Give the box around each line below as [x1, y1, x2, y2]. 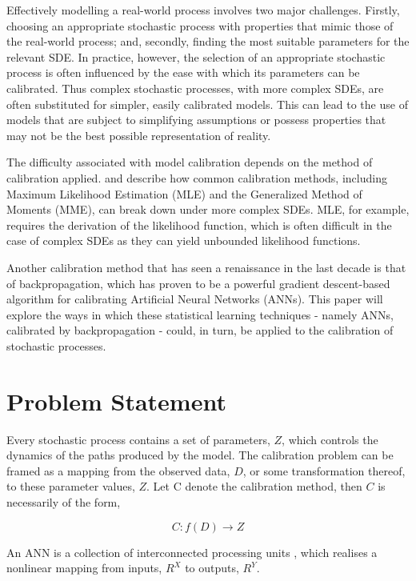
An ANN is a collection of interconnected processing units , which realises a [6, 543, 378, 560]
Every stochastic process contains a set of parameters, [6, 431, 270, 447]
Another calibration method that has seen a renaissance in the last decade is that [6, 258, 406, 275]
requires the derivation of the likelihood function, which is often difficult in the [6, 216, 392, 233]
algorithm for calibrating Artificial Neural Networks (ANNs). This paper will [6, 290, 383, 307]
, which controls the [282, 431, 378, 447]
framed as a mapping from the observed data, [6, 462, 230, 479]
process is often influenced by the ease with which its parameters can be [6, 64, 360, 81]
